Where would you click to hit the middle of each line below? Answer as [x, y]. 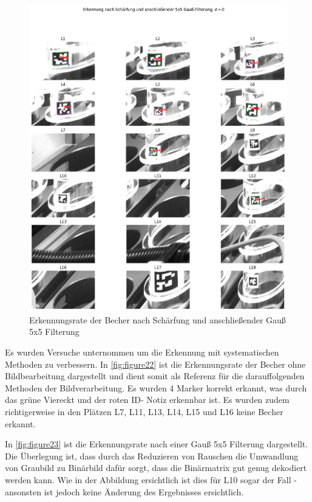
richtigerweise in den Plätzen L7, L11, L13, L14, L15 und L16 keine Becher [144, 412]
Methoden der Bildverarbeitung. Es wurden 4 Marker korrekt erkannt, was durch [156, 387]
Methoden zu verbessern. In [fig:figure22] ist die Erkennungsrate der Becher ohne [155, 364]
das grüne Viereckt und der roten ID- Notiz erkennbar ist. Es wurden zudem [147, 400]
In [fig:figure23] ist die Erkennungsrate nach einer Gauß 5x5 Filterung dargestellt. [157, 444]
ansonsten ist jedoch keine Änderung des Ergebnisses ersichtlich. [124, 491]
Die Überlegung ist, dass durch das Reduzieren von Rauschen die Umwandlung [152, 456]
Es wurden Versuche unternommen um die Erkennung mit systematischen [142, 352]
